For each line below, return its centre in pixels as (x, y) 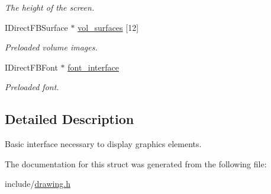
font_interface (93, 67)
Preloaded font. (32, 87)
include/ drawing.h (38, 184)
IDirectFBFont (31, 67)
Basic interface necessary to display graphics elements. (103, 144)
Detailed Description (70, 119)
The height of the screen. (50, 7)
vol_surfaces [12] (108, 27)
